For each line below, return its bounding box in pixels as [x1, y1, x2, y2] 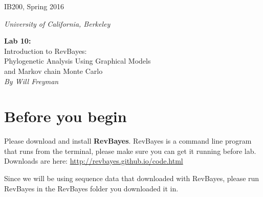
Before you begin [4, 106, 127, 127]
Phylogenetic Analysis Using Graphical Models [4, 55, 151, 66]
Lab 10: [4, 35, 31, 46]
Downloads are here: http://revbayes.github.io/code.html [4, 155, 183, 166]
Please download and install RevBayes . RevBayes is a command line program [4, 135, 252, 146]
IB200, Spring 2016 [4, 1, 64, 11]
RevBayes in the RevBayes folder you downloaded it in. [4, 183, 179, 193]
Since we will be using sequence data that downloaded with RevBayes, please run [4, 173, 259, 184]
